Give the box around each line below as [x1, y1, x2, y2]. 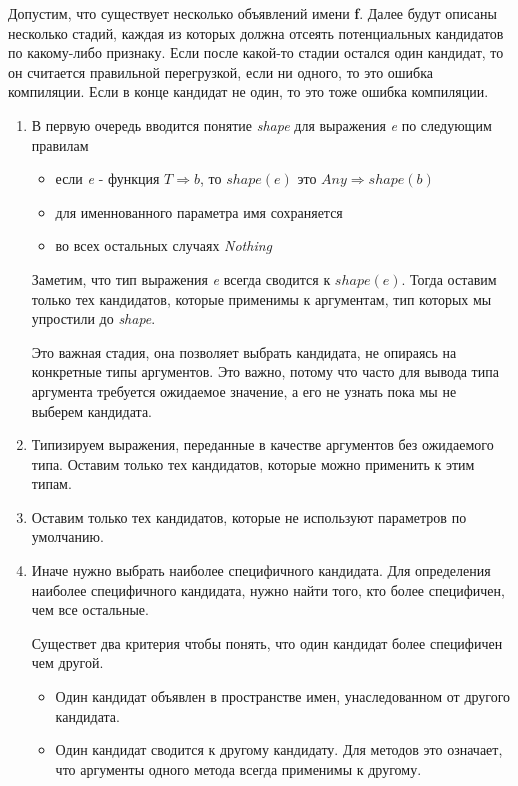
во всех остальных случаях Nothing [55, 235, 273, 256]
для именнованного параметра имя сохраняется [55, 201, 343, 222]
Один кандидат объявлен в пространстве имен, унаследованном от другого [55, 686, 511, 707]
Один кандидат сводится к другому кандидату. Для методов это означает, [55, 739, 503, 760]
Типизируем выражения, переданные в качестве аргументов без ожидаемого [31, 434, 494, 455]
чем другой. [31, 652, 104, 673]
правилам [31, 134, 89, 155]
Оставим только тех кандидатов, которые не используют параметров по [31, 506, 467, 527]
